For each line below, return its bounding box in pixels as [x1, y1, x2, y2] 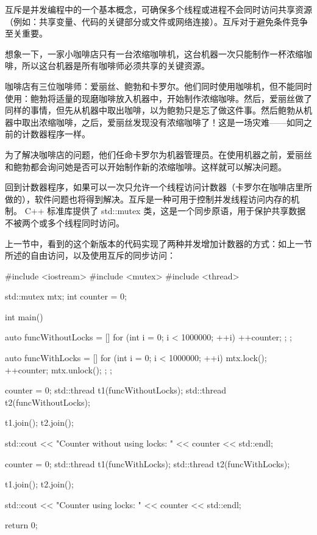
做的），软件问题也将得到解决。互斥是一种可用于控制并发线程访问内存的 [5, 192, 291, 205]
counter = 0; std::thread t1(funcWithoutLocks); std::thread [5, 384, 227, 397]
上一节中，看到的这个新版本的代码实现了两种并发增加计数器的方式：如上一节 [5, 237, 312, 250]
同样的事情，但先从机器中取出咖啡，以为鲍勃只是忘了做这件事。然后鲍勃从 [5, 104, 304, 117]
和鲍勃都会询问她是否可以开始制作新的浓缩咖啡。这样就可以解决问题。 [5, 160, 287, 173]
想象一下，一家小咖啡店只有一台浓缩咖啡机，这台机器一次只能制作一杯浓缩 [5, 47, 304, 60]
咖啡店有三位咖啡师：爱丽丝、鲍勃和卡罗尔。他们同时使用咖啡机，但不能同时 [5, 79, 312, 92]
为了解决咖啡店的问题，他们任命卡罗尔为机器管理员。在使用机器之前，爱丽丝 [5, 148, 312, 160]
